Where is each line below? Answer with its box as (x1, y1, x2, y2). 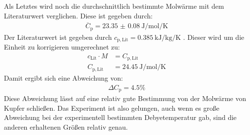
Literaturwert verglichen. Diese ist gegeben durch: (4, 10, 153, 20)
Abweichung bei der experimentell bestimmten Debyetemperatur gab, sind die (4, 112, 237, 122)
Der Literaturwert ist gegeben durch (4, 32, 112, 42)
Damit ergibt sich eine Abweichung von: (4, 72, 123, 83)
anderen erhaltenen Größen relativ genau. (4, 121, 128, 132)
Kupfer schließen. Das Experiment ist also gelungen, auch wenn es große (4, 102, 219, 113)
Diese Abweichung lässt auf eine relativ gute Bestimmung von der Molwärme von (4, 93, 246, 103)
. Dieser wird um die (183, 32, 245, 42)
